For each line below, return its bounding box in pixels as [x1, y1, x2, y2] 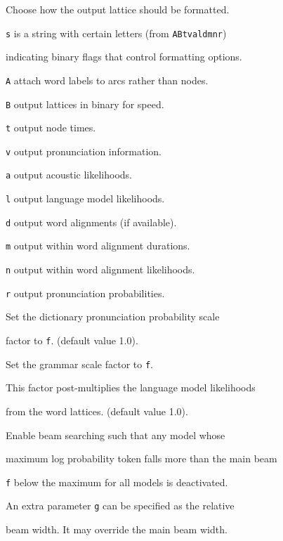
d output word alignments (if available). [6, 214, 177, 229]
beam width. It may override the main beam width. [6, 522, 228, 536]
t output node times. [6, 120, 96, 135]
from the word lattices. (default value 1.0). [6, 403, 188, 418]
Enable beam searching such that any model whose [6, 427, 225, 442]
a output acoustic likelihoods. [6, 167, 133, 182]
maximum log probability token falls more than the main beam [6, 451, 277, 466]
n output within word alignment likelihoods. [6, 262, 195, 277]
